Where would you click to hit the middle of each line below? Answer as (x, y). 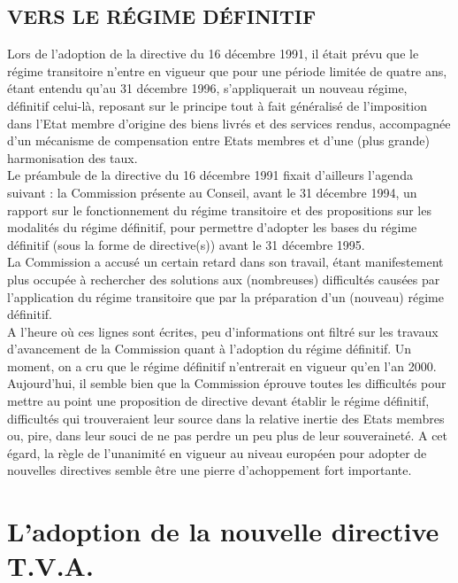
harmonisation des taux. (73, 157)
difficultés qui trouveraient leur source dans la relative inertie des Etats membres (226, 418)
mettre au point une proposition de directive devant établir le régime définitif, (218, 401)
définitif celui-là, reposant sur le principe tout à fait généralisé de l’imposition (217, 105)
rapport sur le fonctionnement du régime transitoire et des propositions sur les (219, 210)
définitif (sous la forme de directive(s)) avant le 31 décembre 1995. (186, 244)
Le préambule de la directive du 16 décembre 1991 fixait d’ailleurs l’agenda (210, 175)
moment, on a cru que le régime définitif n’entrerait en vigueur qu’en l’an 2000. (222, 365)
